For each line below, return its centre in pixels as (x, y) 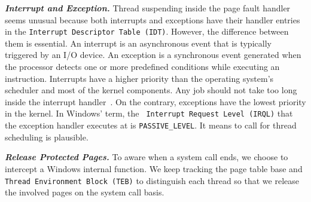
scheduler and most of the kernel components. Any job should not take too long (151, 90)
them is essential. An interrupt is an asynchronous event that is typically (138, 43)
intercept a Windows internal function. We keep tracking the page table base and (154, 168)
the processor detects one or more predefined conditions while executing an (142, 67)
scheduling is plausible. (47, 137)
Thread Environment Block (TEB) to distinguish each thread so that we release (152, 180)
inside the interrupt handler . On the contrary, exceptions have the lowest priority (155, 101)
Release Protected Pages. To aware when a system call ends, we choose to (147, 157)
